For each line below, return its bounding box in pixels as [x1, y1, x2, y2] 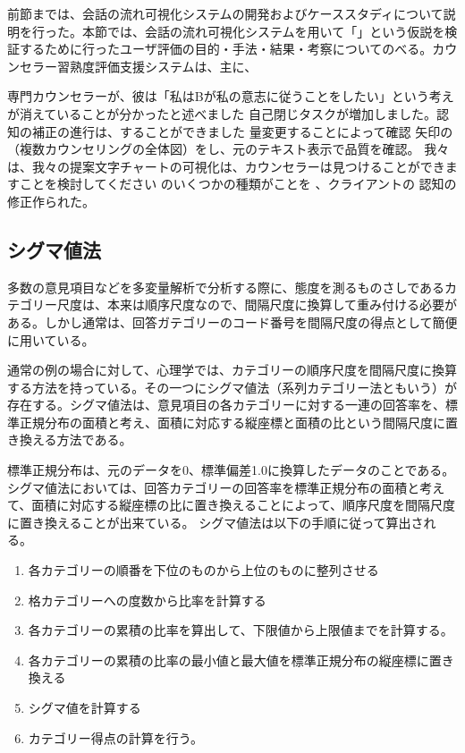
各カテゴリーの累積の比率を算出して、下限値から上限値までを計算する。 [28, 621, 453, 639]
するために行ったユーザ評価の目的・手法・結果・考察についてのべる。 [19, 39, 433, 58]
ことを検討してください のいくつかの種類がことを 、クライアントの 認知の [19, 174, 457, 193]
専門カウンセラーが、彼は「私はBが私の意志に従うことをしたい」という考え [7, 87, 454, 106]
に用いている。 [7, 330, 95, 349]
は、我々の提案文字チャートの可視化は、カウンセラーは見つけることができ [7, 157, 445, 175]
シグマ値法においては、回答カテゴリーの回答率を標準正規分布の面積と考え [7, 478, 445, 496]
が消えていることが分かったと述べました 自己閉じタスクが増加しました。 [7, 104, 436, 123]
